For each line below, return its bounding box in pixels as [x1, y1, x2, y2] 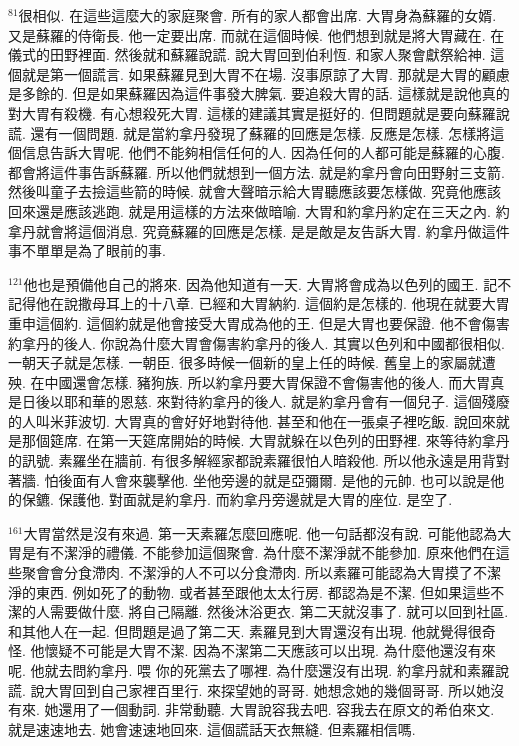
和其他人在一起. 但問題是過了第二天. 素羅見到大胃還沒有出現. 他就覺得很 [8, 620, 482, 641]
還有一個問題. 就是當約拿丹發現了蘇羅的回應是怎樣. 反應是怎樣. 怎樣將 [30, 122, 491, 143]
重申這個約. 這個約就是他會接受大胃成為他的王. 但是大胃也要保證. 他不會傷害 [8, 312, 510, 333]
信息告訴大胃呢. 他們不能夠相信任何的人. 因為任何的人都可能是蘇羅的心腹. [21, 142, 505, 163]
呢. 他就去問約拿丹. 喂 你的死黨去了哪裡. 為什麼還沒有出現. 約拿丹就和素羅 [8, 660, 495, 680]
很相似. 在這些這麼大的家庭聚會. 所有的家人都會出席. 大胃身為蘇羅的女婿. [18, 5, 497, 25]
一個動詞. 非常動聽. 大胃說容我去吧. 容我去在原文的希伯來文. [100, 699, 495, 720]
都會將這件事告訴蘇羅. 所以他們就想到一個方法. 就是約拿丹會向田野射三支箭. [8, 161, 505, 182]
